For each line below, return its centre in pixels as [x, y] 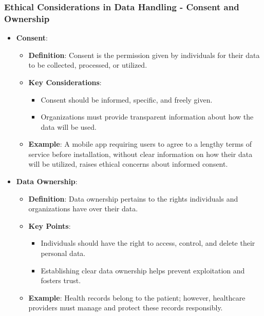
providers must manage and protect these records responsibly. [126, 308]
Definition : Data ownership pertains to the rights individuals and [133, 198]
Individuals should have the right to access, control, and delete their [148, 243]
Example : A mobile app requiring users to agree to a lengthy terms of [140, 144]
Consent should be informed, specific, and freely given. [127, 99]
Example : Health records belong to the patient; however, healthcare [137, 297]
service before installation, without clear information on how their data [140, 154]
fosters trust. [61, 280]
